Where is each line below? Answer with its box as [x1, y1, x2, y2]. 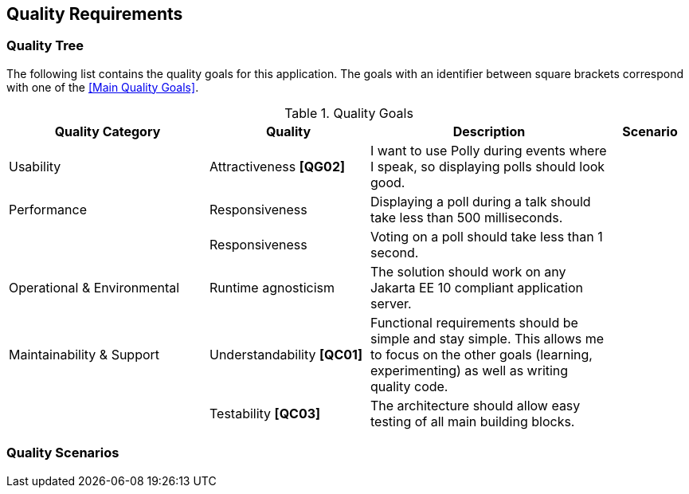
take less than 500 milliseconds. [370, 209, 563, 225]
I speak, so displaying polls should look [370, 158, 605, 174]
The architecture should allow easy [370, 397, 581, 414]
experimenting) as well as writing [370, 362, 569, 378]
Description [452, 123, 526, 139]
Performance [9, 201, 87, 218]
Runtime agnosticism [209, 279, 335, 296]
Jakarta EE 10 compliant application [370, 279, 583, 296]
